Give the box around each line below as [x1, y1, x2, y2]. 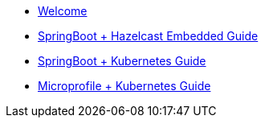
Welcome [38, 4, 88, 18]
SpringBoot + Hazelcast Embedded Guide [38, 29, 259, 43]
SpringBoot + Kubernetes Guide [38, 54, 206, 68]
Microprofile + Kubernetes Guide [38, 79, 211, 93]
